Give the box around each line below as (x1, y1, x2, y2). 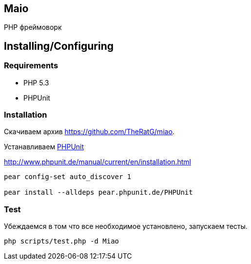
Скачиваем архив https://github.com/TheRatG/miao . (4, 127, 174, 136)
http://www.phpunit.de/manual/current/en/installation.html (4, 158, 191, 166)
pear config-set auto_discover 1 (4, 173, 132, 181)
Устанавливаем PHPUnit (4, 142, 84, 151)
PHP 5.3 (23, 78, 49, 87)
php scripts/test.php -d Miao (4, 237, 119, 245)
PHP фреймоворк (4, 23, 62, 32)
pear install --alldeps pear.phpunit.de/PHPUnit (4, 188, 193, 197)
